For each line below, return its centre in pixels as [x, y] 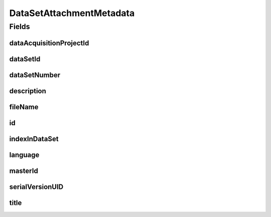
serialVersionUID [36, 187]
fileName [24, 107]
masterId [24, 171]
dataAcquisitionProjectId [49, 43]
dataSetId [25, 59]
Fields [20, 27]
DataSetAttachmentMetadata [72, 13]
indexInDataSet [34, 139]
